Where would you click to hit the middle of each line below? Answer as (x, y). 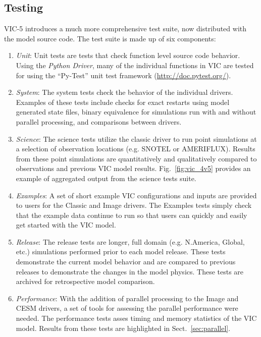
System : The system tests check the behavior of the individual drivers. (124, 92)
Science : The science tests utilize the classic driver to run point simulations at (136, 138)
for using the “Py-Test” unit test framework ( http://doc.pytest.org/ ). (123, 75)
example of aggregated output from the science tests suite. (106, 178)
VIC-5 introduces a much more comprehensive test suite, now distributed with (125, 29)
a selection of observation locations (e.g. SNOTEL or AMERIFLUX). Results (136, 149)
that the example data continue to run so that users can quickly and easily (132, 215)
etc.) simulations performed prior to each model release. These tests (121, 251)
